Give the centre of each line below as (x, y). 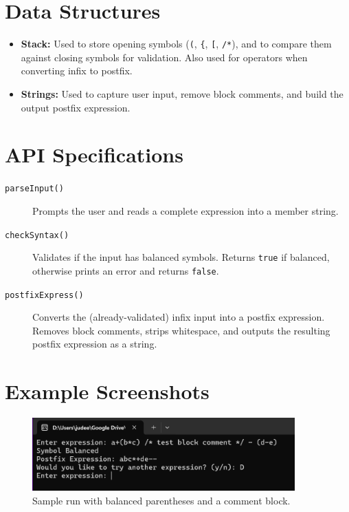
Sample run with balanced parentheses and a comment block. (161, 500)
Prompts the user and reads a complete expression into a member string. (185, 210)
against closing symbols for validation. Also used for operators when (164, 57)
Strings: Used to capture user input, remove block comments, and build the (182, 93)
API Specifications (94, 154)
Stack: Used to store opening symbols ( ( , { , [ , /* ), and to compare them (176, 44)
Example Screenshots (107, 391)
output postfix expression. (76, 107)
